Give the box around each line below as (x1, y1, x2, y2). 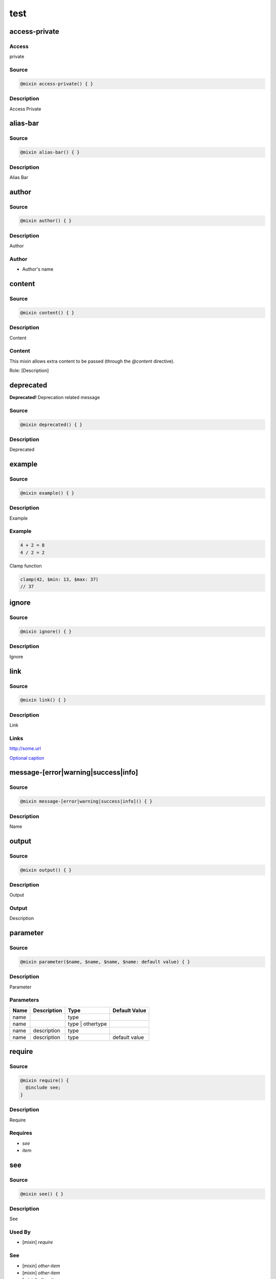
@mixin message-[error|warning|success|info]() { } (20, 799, 153, 804)
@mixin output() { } (20, 867, 72, 873)
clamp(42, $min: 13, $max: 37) (20, 576, 99, 582)
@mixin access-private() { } (20, 81, 94, 86)
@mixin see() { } (20, 1191, 64, 1197)
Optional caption (9, 755, 44, 761)
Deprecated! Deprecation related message (9, 394, 100, 401)
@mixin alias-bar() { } (20, 149, 80, 156)
